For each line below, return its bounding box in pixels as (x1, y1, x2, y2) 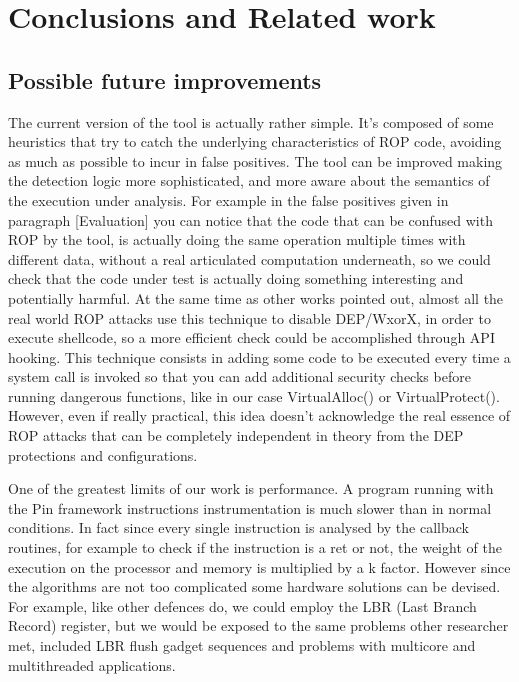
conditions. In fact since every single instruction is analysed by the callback (8, 517, 469, 538)
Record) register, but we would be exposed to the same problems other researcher (8, 615, 509, 636)
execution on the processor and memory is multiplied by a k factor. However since (8, 556, 511, 577)
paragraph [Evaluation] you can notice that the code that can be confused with (8, 209, 493, 230)
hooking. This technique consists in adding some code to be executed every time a (8, 346, 511, 367)
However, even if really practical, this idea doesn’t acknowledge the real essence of (8, 405, 511, 426)
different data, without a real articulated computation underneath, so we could (8, 248, 491, 269)
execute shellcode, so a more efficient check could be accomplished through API (8, 327, 495, 348)
